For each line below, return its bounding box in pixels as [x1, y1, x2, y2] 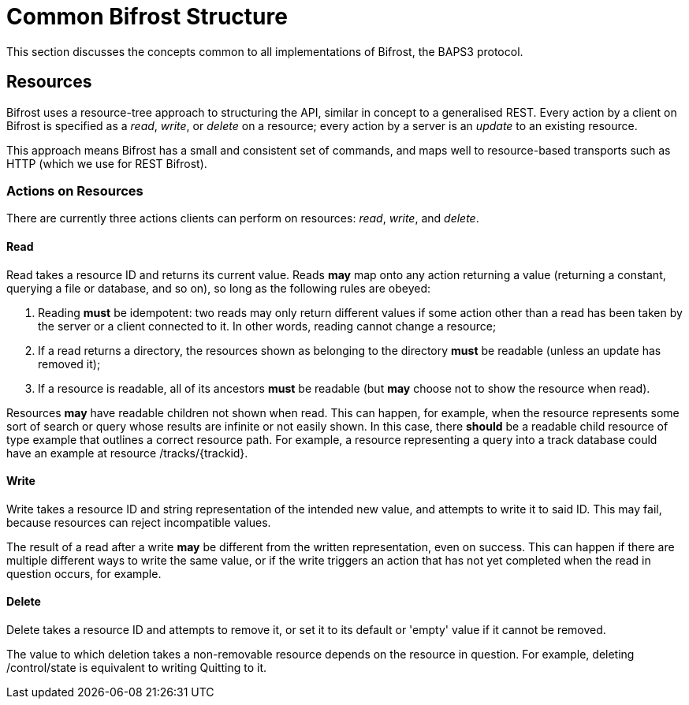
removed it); [38, 356, 101, 371]
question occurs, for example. [6, 566, 162, 580]
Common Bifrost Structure [6, 3, 288, 30]
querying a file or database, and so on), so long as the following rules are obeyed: [6, 281, 430, 295]
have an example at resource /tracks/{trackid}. [6, 446, 248, 460]
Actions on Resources [6, 182, 143, 199]
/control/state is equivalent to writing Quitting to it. [6, 661, 267, 674]
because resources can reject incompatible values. [6, 515, 271, 529]
